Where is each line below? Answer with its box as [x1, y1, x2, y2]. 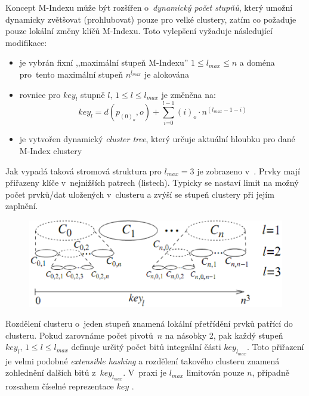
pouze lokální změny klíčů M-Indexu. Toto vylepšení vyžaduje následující [5, 24, 273, 37]
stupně [81, 88, 105, 100]
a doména [239, 56, 275, 69]
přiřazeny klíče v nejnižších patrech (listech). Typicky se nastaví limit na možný [5, 176, 299, 189]
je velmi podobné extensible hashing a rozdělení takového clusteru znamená [5, 354, 280, 367]
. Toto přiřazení [247, 340, 304, 353]
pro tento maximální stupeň [19, 67, 123, 80]
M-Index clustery [19, 145, 82, 157]
